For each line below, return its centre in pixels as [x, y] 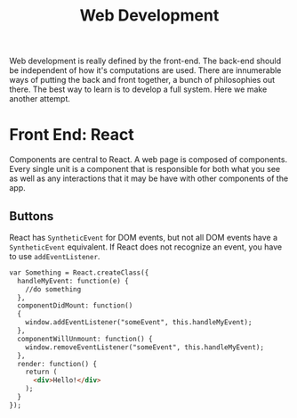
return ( [41, 372]
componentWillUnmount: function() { [85, 339]
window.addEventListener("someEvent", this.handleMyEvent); [139, 323]
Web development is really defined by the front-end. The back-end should [145, 61]
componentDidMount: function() [75, 306]
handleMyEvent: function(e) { [73, 281]
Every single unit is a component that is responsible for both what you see [145, 169]
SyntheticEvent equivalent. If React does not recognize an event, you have [146, 247]
